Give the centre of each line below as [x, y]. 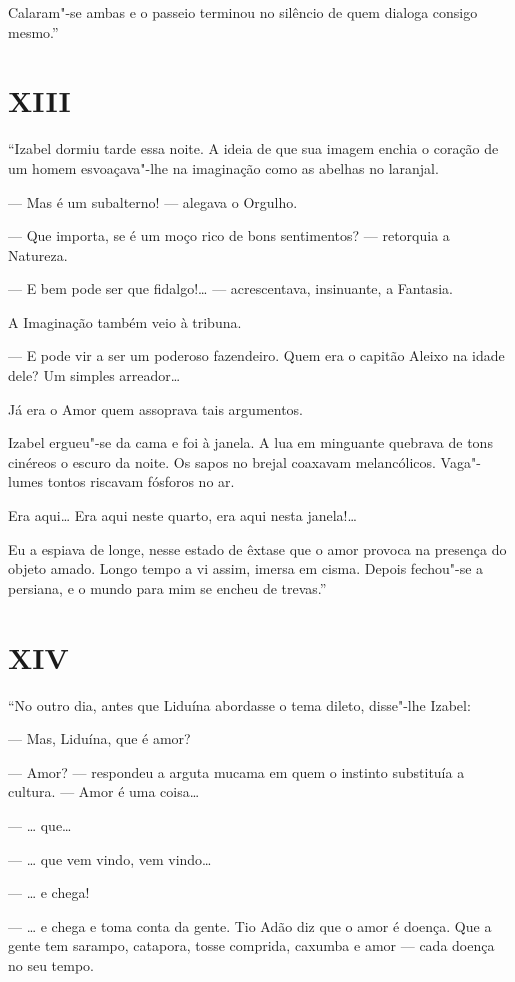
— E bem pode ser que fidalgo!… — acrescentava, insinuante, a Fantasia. [230, 288]
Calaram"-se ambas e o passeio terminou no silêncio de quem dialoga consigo [243, 12]
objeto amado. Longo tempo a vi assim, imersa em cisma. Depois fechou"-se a [246, 568]
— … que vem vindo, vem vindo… [110, 858]
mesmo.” [33, 31]
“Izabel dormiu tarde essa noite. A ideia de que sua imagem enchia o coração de [253, 148]
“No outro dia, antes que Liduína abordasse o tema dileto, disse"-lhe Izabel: [239, 704]
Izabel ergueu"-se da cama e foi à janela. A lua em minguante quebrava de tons [250, 442]
